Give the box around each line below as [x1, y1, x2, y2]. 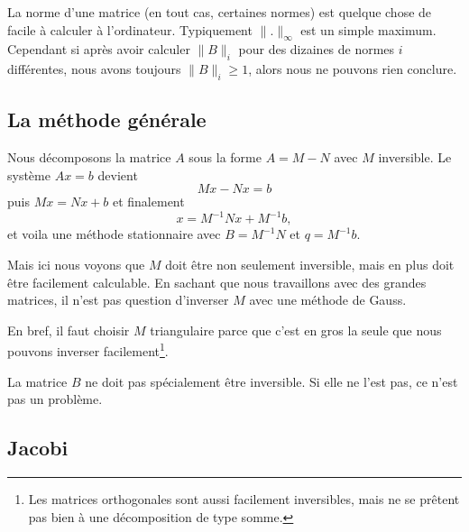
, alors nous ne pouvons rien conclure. [248, 60, 457, 78]
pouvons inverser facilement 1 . [7, 339, 169, 361]
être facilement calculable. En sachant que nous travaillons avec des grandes [7, 272, 427, 291]
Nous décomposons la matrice [7, 148, 171, 167]
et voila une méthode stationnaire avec [7, 225, 221, 243]
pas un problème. [7, 390, 103, 408]
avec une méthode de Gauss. [249, 290, 407, 309]
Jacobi [7, 434, 69, 462]
